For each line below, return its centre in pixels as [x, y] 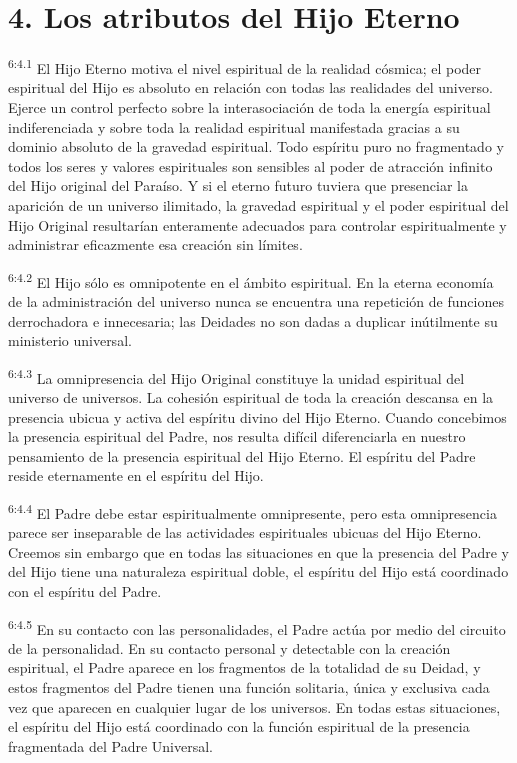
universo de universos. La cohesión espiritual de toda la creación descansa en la [251, 397]
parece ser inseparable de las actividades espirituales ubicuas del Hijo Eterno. [245, 532]
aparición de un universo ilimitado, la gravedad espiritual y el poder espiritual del [258, 204]
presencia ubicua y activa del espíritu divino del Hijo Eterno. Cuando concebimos [257, 416]
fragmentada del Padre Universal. [110, 745]
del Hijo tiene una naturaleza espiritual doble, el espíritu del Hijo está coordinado [258, 571]
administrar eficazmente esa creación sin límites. [155, 244]
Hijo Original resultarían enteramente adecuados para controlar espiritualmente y [257, 224]
